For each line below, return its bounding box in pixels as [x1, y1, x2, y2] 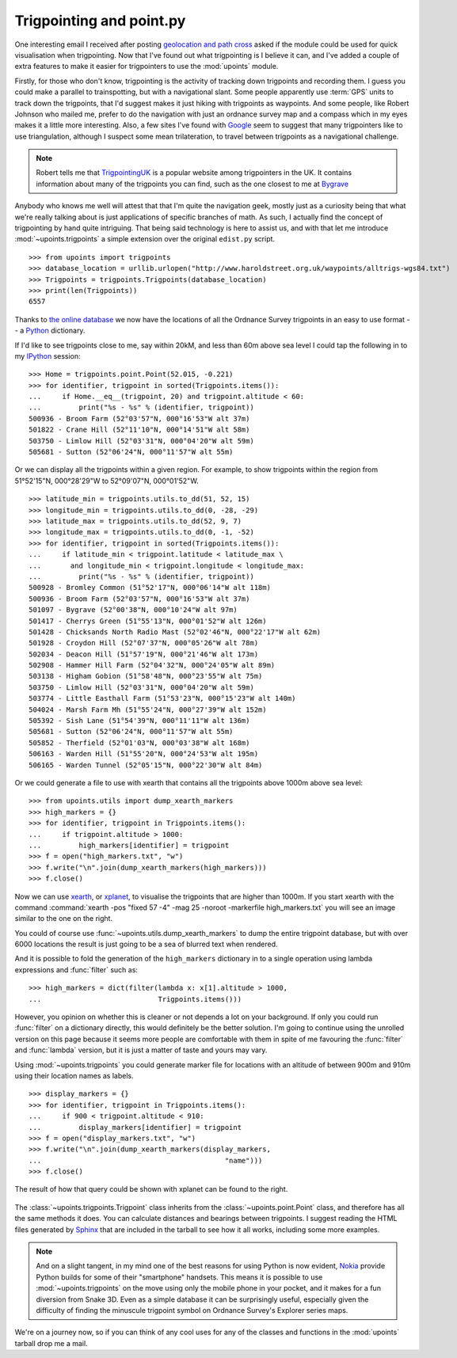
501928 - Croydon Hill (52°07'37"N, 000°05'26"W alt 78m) [29, 638, 259, 648]
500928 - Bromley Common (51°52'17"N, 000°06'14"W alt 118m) [29, 583, 271, 592]
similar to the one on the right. [14, 914, 113, 923]
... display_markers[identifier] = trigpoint [29, 1123, 242, 1132]
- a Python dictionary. [14, 325, 86, 336]
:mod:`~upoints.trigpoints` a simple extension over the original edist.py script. [14, 234, 276, 244]
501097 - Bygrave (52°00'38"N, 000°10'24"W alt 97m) [29, 606, 238, 614]
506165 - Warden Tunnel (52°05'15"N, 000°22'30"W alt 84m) [29, 760, 263, 770]
